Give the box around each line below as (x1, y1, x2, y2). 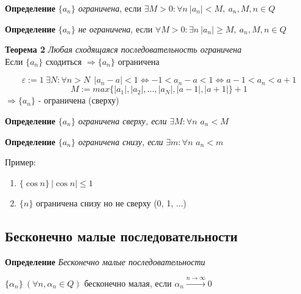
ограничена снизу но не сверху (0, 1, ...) (35, 197, 187, 209)
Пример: (5, 156, 36, 168)
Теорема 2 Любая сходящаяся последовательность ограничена (5, 43, 242, 56)
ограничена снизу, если (78, 135, 163, 148)
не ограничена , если (78, 22, 153, 35)
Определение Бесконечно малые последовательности (5, 255, 206, 268)
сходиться (45, 55, 82, 67)
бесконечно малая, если (84, 276, 172, 289)
